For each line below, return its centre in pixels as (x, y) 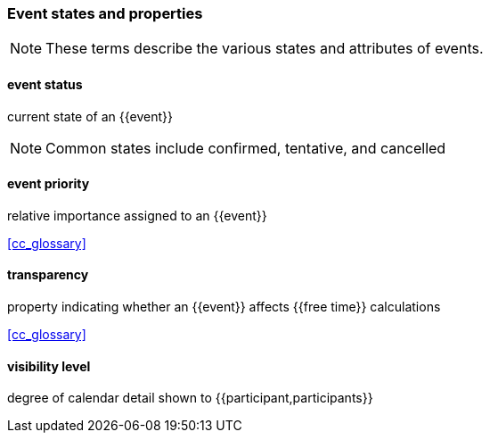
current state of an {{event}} (90, 116)
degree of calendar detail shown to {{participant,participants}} (190, 398)
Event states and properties (105, 13)
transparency (48, 275)
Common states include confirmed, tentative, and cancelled (246, 148)
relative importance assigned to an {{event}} (137, 215)
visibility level (49, 366)
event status (45, 84)
